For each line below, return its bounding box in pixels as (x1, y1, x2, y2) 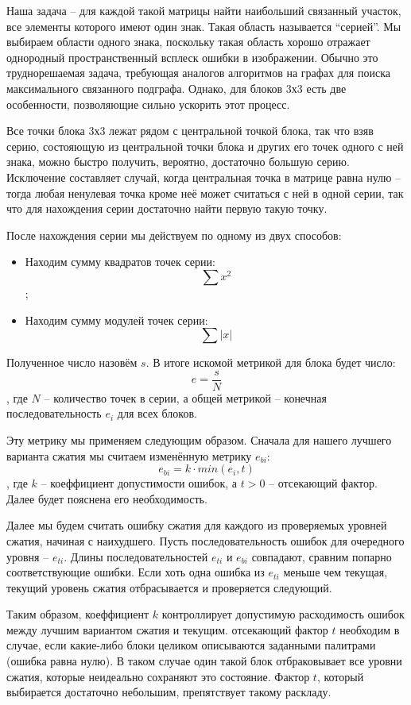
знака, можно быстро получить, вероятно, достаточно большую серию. (6, 153, 350, 170)
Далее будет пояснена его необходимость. (6, 490, 207, 507)
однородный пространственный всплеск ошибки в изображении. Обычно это (6, 48, 378, 65)
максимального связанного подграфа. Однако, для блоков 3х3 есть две (6, 79, 347, 96)
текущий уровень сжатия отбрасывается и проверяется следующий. (6, 579, 332, 595)
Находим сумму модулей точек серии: (25, 311, 208, 328)
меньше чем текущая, (283, 564, 388, 580)
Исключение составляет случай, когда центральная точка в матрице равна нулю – (6, 168, 401, 185)
